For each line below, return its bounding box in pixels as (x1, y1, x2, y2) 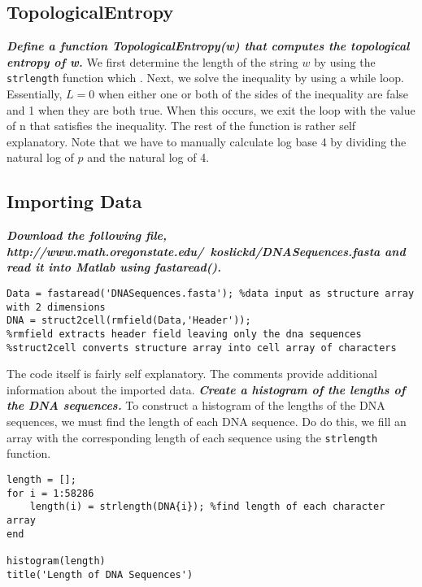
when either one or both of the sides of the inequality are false (98, 85, 409, 102)
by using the (314, 53, 376, 70)
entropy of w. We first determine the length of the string (7, 53, 298, 70)
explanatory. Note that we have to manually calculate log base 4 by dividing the (7, 133, 407, 150)
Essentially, (7, 85, 63, 102)
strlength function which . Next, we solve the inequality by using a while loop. (7, 69, 404, 86)
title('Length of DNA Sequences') (7, 568, 194, 580)
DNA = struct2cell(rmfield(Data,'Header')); (7, 315, 251, 327)
